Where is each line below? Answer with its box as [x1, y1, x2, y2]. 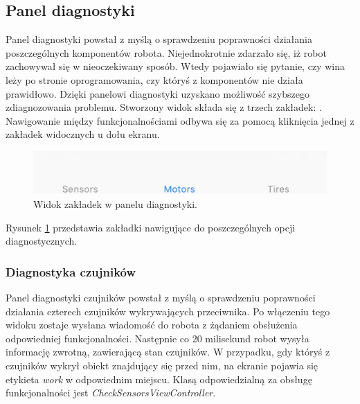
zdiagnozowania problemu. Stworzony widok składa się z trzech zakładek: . [6, 100, 322, 114]
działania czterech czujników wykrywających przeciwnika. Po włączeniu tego [6, 304, 330, 318]
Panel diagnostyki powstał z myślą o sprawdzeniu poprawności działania [6, 32, 312, 46]
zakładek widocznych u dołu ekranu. [6, 127, 160, 141]
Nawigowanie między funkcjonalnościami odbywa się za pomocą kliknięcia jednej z [6, 113, 354, 128]
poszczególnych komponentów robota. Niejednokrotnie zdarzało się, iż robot [6, 45, 327, 60]
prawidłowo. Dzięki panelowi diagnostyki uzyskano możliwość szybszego [6, 86, 309, 100]
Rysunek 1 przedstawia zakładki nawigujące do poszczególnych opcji [6, 220, 296, 234]
